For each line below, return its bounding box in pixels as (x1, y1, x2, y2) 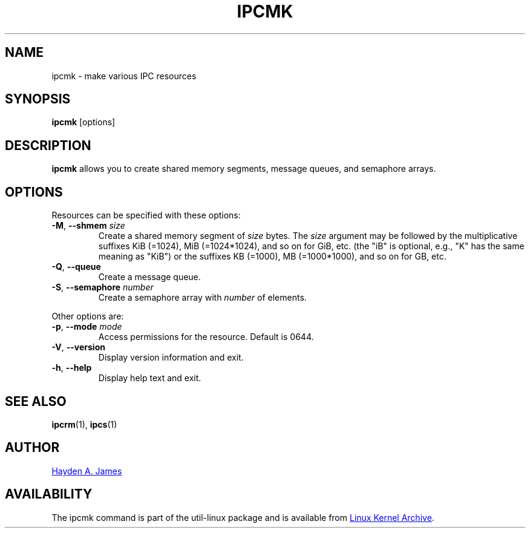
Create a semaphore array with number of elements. (98, 292, 307, 303)
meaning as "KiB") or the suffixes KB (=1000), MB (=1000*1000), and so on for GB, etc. (98, 251, 447, 262)
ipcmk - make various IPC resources (51, 70, 197, 81)
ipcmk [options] (51, 117, 116, 128)
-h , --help (51, 362, 92, 373)
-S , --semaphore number (51, 282, 154, 293)
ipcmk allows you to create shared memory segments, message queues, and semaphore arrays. (51, 163, 436, 174)
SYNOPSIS (5, 91, 71, 107)
